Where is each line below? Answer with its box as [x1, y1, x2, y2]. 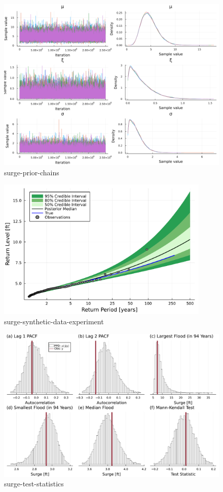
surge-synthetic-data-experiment [4, 316, 104, 326]
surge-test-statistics [4, 478, 64, 489]
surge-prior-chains [4, 167, 59, 177]
